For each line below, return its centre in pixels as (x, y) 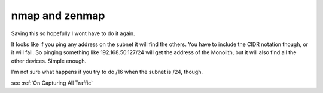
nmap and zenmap (58, 15)
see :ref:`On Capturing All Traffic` (52, 83)
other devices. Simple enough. (49, 61)
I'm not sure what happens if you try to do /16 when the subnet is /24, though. (107, 72)
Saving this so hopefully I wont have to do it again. (73, 33)
